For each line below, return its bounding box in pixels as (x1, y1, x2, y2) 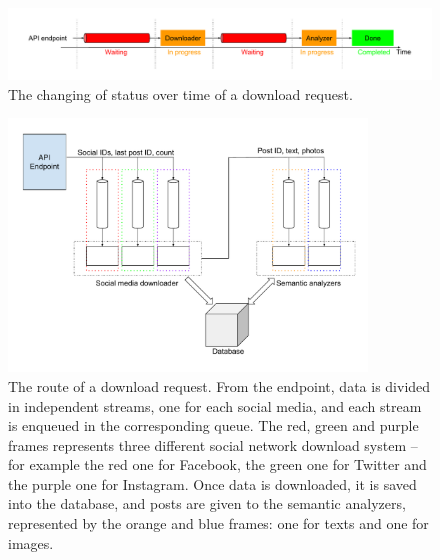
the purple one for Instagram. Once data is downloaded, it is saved (8, 473, 417, 494)
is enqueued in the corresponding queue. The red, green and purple (8, 415, 419, 436)
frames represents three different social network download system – (8, 434, 418, 455)
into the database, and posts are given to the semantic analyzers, (8, 493, 406, 514)
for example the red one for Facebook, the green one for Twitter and (8, 454, 427, 475)
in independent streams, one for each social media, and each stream (8, 395, 422, 416)
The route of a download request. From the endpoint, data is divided (8, 375, 431, 396)
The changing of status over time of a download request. (8, 83, 353, 104)
